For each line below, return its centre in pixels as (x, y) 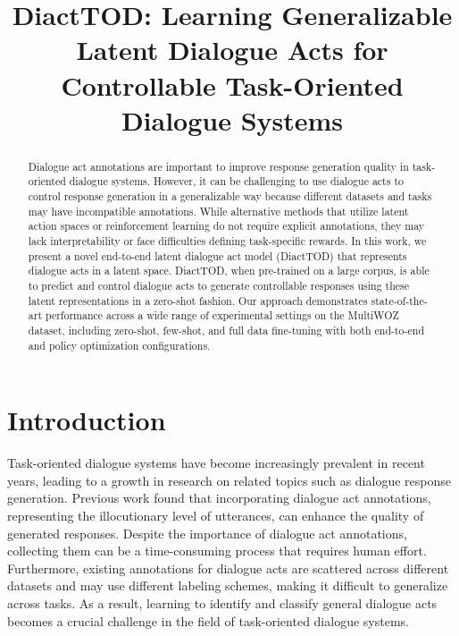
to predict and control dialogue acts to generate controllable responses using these (219, 285)
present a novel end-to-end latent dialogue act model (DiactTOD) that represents (217, 255)
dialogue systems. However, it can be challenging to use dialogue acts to (236, 181)
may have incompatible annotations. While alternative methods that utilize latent (218, 211)
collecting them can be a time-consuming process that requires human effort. (217, 551)
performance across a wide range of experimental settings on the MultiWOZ (222, 315)
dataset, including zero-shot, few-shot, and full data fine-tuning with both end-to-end (226, 330)
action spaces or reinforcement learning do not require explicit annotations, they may (226, 226)
